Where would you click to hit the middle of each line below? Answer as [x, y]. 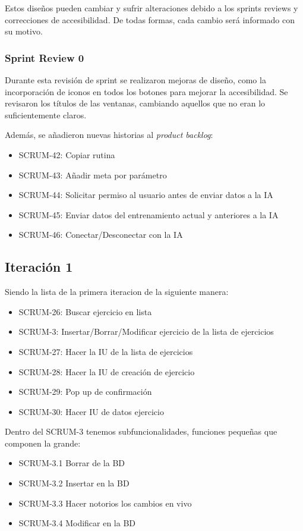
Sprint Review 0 [45, 57]
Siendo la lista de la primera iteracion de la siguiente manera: [117, 292]
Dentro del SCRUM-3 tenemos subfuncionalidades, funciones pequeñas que [141, 431]
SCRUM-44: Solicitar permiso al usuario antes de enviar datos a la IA [146, 195]
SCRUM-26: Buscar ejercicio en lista [85, 311]
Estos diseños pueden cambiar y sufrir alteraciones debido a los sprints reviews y [151, 8]
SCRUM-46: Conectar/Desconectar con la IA [101, 235]
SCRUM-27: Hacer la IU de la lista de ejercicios [106, 351]
